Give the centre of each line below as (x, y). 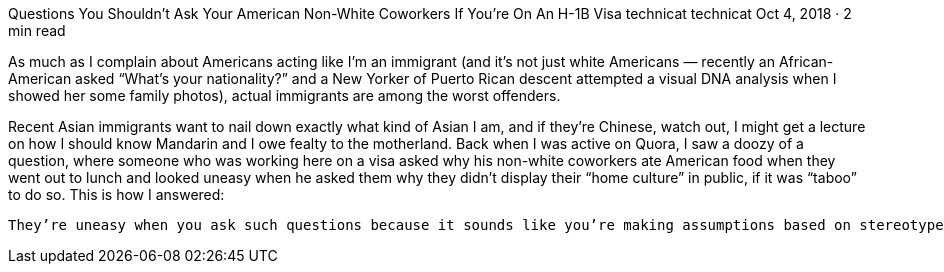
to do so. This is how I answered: (116, 194)
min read (37, 30)
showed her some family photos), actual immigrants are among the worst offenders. (284, 95)
